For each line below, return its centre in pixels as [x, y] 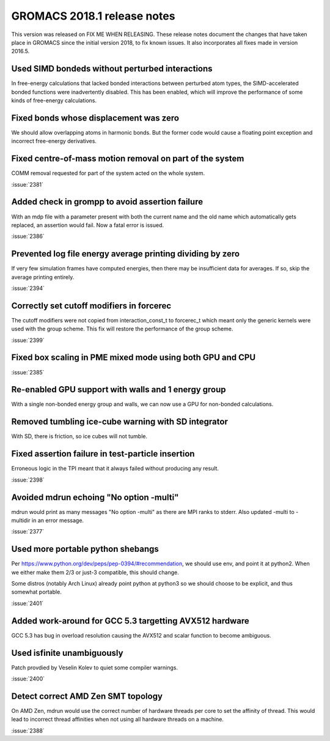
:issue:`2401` [28, 603]
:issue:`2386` [28, 236]
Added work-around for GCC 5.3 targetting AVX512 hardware [130, 621]
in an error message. [58, 520]
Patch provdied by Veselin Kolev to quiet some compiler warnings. [95, 668]
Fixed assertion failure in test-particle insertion [103, 454]
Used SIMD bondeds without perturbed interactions [112, 69]
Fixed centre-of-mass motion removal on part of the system [128, 159]
